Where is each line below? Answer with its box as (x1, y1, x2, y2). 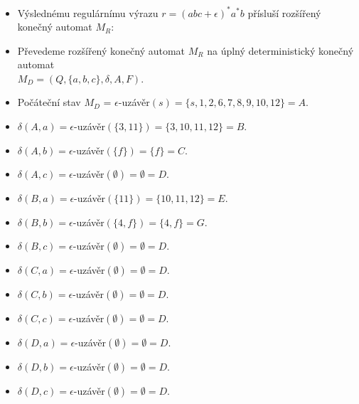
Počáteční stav (17, 95, 81, 110)
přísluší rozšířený (247, 5, 321, 20)
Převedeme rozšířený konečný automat (17, 43, 186, 58)
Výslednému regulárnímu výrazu (17, 5, 159, 20)
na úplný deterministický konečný (207, 43, 354, 58)
